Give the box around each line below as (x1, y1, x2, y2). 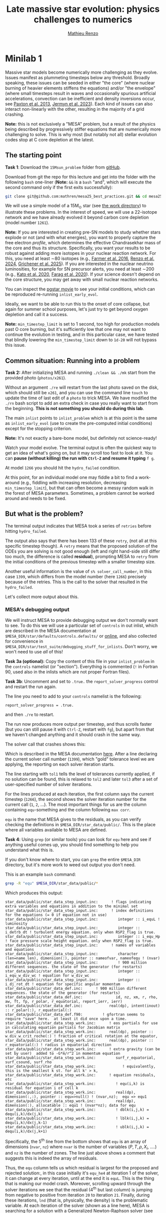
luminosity (5, 921, 28, 926)
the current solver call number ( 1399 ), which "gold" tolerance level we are (5, 756, 155, 762)
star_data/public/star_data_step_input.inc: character (5, 951, 138, 956)
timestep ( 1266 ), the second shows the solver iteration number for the (5, 796, 147, 802)
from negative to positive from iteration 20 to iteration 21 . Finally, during (5, 1192, 150, 1198)
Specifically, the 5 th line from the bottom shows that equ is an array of (5, 1137, 147, 1144)
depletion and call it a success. (5, 312, 68, 318)
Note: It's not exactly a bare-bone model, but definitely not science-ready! (5, 435, 157, 441)
